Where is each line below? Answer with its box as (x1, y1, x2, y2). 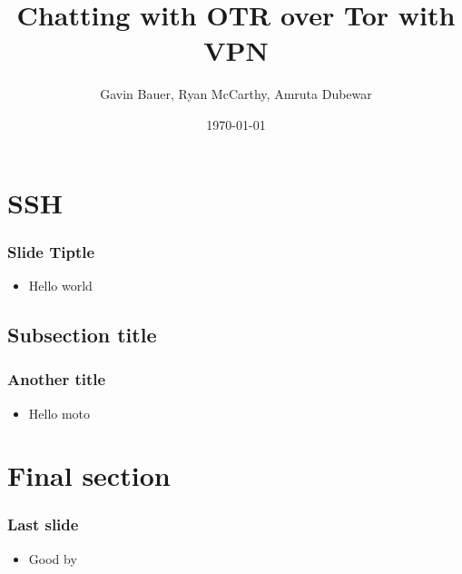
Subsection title (7, 320, 157, 348)
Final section (7, 457, 171, 494)
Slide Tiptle (7, 240, 95, 262)
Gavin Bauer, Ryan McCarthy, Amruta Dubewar (100, 84, 372, 104)
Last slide (7, 513, 79, 536)
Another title (7, 368, 106, 391)
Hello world (28, 275, 93, 294)
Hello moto (28, 403, 91, 422)
